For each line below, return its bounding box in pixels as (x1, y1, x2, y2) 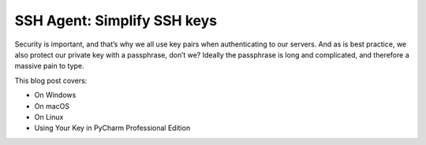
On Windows (34, 91, 77, 100)
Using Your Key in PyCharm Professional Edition (34, 123, 191, 133)
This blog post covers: (14, 76, 88, 85)
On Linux (34, 112, 64, 121)
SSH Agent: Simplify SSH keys (14, 12, 217, 29)
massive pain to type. (14, 61, 84, 71)
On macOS (34, 101, 70, 110)
